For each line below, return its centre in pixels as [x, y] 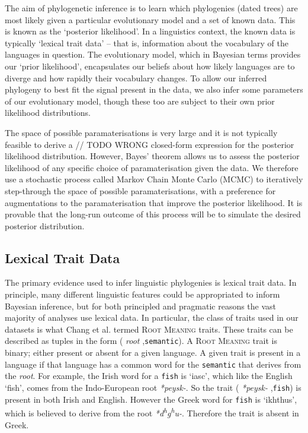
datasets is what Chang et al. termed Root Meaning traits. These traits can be [149, 329]
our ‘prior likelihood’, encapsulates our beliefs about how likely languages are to [150, 66]
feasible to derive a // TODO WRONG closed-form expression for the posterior [150, 144]
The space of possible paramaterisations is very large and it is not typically [141, 132]
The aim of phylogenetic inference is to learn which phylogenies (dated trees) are [151, 8]
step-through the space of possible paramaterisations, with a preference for [140, 190]
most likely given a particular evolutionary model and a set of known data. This [150, 19]
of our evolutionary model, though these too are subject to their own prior [140, 101]
